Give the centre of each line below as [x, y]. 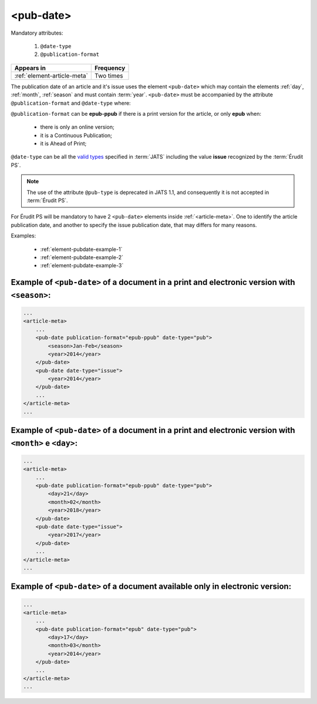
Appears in [30, 68]
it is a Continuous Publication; [76, 135]
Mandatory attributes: [37, 33]
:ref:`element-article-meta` [51, 75]
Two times [109, 75]
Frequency [110, 68]
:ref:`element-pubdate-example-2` [82, 257]
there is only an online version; [77, 127]
